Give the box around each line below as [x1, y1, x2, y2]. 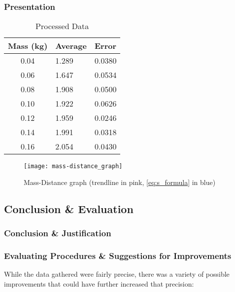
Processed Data [35, 20, 89, 32]
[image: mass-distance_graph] [24, 163, 123, 170]
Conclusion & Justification [4, 227, 111, 239]
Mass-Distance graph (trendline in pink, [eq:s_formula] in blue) [24, 177, 216, 187]
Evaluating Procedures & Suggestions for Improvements [4, 250, 232, 262]
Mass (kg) [8, 40, 48, 52]
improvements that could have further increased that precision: [4, 278, 194, 289]
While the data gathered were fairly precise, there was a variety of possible [4, 269, 230, 279]
